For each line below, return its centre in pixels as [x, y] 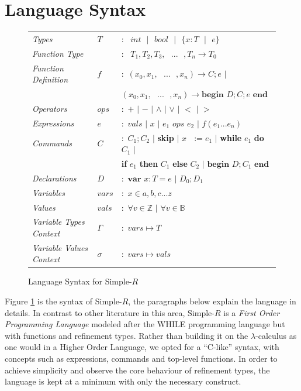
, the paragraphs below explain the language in [212, 301]
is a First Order [252, 312]
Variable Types [58, 222]
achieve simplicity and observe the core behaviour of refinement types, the [137, 370]
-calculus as [276, 335]
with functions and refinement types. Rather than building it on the [127, 335]
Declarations [54, 178]
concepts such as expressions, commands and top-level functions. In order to [141, 359]
